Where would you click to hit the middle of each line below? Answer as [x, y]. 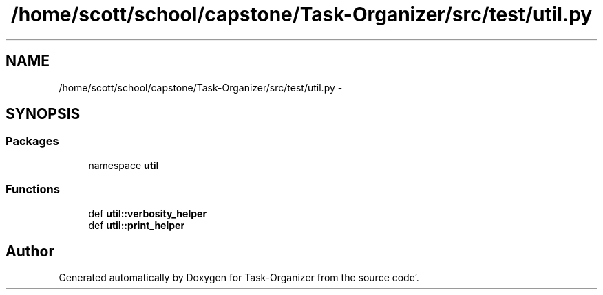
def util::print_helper [137, 225]
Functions [33, 189]
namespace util [124, 165]
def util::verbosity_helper [148, 213]
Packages [32, 141]
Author [30, 251]
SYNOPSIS [43, 114]
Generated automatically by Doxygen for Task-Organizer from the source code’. [239, 278]
